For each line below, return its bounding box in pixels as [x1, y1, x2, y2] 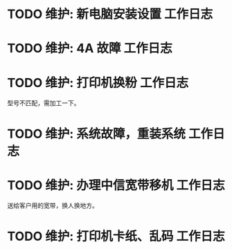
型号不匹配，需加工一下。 [7, 99, 80, 107]
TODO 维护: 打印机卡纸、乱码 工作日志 [7, 228, 225, 244]
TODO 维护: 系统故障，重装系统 [7, 126, 186, 142]
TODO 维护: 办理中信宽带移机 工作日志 [7, 177, 225, 193]
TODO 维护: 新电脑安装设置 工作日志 [7, 6, 213, 22]
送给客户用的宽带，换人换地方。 [7, 201, 98, 210]
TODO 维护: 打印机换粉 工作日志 [7, 75, 189, 91]
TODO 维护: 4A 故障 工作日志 [7, 41, 172, 56]
